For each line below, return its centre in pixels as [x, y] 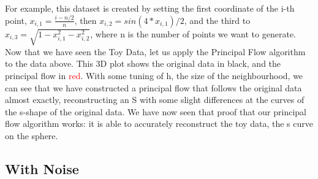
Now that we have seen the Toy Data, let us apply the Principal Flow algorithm [155, 51]
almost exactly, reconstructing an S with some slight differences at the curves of [155, 100]
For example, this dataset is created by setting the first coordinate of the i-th [150, 8]
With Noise [42, 169]
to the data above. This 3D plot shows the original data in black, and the [143, 63]
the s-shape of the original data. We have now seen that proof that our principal [156, 111]
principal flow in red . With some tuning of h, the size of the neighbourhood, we [154, 76]
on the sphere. [32, 136]
